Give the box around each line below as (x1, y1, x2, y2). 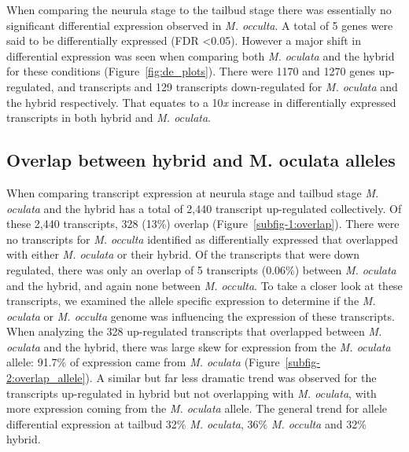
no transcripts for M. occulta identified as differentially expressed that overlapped (6, 230, 399, 247)
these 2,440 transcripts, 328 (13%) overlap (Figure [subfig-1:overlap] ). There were (6, 215, 400, 232)
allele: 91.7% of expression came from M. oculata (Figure (6, 354, 280, 370)
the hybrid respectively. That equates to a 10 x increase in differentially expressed (6, 94, 396, 110)
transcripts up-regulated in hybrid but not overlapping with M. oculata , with (6, 384, 377, 401)
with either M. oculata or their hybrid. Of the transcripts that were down (6, 246, 360, 263)
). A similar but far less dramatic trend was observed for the (85, 369, 377, 386)
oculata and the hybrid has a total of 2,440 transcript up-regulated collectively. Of (6, 200, 402, 216)
